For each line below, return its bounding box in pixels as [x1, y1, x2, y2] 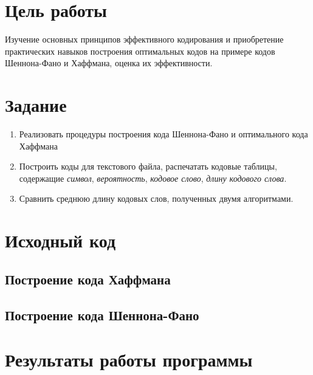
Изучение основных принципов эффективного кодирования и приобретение [5, 33, 284, 46]
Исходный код [5, 228, 116, 253]
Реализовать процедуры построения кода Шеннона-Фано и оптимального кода [19, 128, 308, 140]
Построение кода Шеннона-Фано [5, 305, 199, 324]
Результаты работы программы [5, 347, 253, 372]
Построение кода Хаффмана [5, 269, 171, 288]
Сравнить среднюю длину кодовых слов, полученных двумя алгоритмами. [19, 192, 294, 205]
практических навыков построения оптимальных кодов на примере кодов [5, 44, 275, 57]
